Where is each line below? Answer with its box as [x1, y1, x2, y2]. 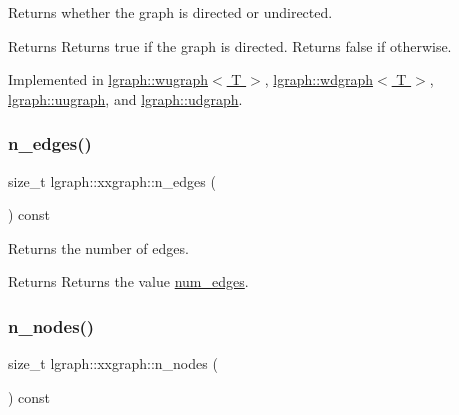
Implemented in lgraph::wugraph [8, 69, 209, 90]
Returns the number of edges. [8, 237, 189, 258]
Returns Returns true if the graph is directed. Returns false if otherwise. [8, 35, 452, 56]
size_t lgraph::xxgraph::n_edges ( [8, 170, 216, 191]
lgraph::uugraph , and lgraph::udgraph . [8, 88, 243, 109]
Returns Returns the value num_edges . [8, 271, 249, 292]
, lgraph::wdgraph [264, 69, 374, 90]
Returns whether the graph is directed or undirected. [8, 2, 333, 22]
